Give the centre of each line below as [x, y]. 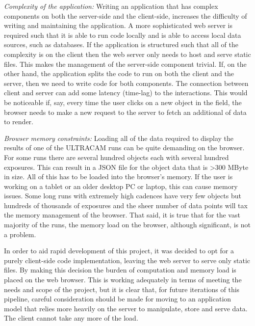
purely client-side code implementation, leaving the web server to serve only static [127, 260]
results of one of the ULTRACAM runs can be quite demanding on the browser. [124, 148]
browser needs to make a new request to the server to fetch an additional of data [125, 112]
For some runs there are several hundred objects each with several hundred [116, 157]
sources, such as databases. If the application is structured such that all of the [121, 44]
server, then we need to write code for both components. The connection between [126, 83]
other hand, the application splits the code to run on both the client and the [119, 73]
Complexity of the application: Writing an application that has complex [111, 6]
